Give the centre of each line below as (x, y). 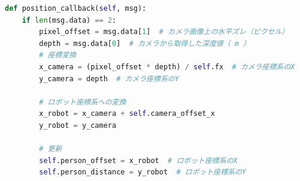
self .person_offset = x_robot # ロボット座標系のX (138, 160)
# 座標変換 (58, 55)
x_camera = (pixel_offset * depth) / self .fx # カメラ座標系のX (167, 67)
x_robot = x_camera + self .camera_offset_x (127, 114)
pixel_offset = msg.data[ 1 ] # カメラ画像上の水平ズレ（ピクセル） (164, 32)
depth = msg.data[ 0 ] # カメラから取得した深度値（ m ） (145, 43)
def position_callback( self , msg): (76, 8)
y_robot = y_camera (78, 125)
